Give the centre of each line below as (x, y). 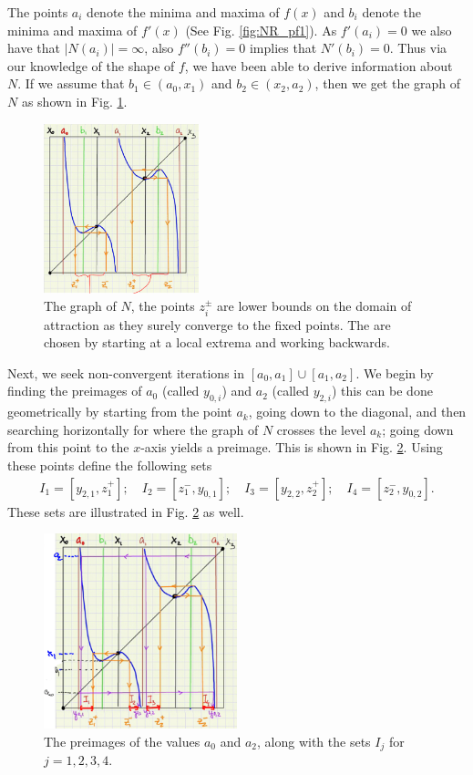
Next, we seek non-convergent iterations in (126, 372)
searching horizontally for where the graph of (133, 429)
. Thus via (418, 48)
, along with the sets (314, 741)
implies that (283, 48)
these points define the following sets (110, 465)
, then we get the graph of (388, 83)
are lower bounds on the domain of (314, 306)
